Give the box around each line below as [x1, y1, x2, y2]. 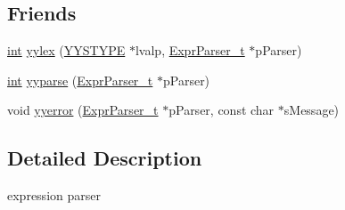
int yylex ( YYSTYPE [7, 41, 126, 60]
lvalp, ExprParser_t [135, 41, 245, 60]
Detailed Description [7, 144, 202, 172]
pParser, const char [168, 101, 275, 119]
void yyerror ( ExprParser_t [7, 101, 159, 119]
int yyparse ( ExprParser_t [7, 70, 153, 89]
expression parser [7, 186, 101, 205]
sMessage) [283, 101, 340, 119]
